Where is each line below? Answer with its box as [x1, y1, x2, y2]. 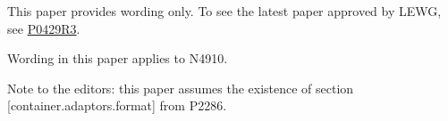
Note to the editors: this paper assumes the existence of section [7, 78, 354, 97]
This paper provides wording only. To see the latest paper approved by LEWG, [7, 2, 442, 20]
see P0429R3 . [7, 19, 80, 37]
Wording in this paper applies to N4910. [7, 49, 228, 68]
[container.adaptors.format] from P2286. [7, 96, 227, 115]
